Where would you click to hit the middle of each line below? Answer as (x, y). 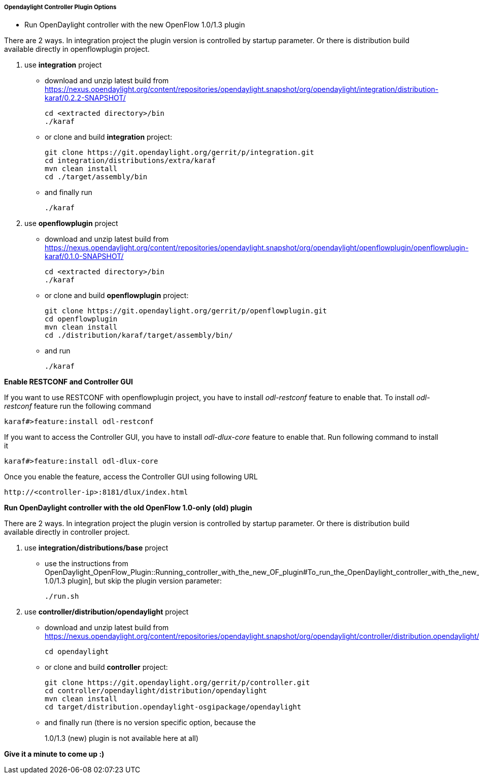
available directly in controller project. (67, 532)
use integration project (63, 65)
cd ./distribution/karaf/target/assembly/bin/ (139, 335)
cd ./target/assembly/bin (96, 177)
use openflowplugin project (71, 223)
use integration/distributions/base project (96, 548)
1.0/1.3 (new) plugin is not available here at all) (122, 738)
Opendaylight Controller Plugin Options (60, 7)
